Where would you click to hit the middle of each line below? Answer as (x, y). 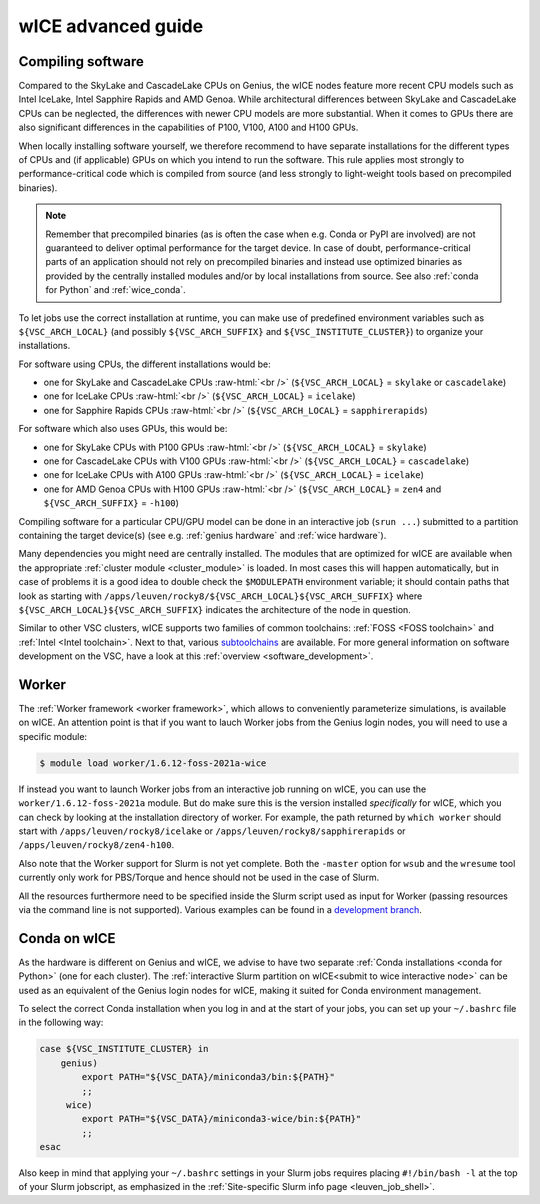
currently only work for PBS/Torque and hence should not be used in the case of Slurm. (199, 877)
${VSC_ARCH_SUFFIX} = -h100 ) (111, 503)
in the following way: (61, 1022)
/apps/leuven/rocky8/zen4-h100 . (96, 845)
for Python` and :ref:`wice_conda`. (116, 290)
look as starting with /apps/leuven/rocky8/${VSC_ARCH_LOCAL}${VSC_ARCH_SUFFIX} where (220, 596)
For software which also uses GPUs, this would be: (123, 429)
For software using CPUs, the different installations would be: (145, 364)
